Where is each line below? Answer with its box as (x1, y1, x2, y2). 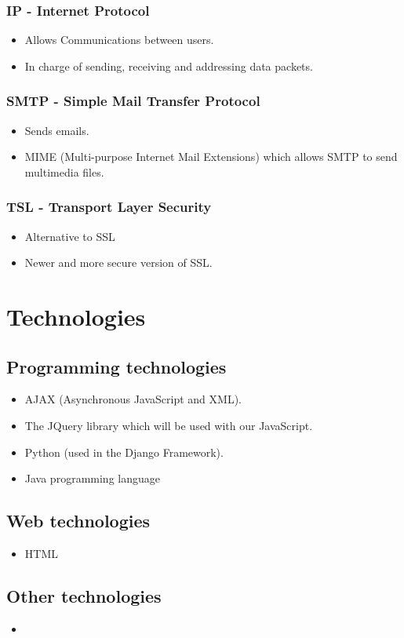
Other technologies (6, 583, 162, 607)
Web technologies (6, 509, 151, 533)
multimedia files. (24, 163, 104, 180)
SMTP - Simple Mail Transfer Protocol (6, 91, 260, 111)
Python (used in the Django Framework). (24, 443, 224, 460)
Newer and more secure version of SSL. (24, 254, 213, 271)
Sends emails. (24, 122, 89, 138)
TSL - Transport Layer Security (6, 197, 212, 217)
